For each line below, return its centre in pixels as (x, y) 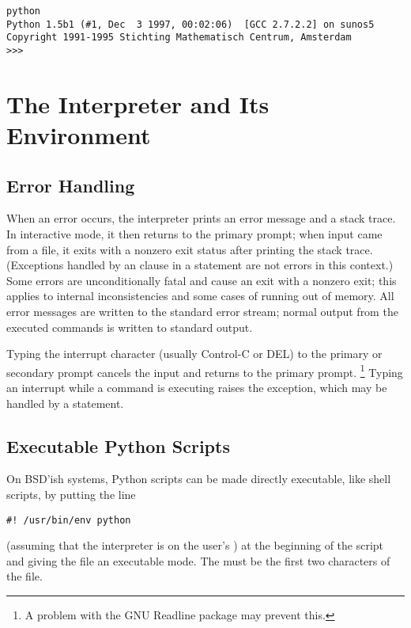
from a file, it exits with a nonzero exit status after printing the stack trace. (190, 249)
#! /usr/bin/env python (69, 520)
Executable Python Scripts (118, 445)
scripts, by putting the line (71, 494)
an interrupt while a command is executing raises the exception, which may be (197, 387)
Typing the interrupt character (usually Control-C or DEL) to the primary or (194, 354)
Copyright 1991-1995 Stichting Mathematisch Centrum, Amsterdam (179, 38)
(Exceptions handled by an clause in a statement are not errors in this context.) (200, 265)
